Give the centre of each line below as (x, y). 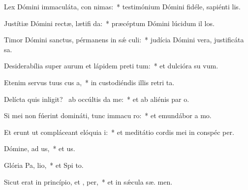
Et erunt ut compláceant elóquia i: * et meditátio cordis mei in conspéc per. (119, 132)
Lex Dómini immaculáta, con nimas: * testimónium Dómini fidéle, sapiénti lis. (122, 6)
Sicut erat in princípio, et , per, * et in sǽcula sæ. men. (88, 181)
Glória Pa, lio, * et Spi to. (44, 165)
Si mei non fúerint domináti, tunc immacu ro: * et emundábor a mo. (108, 115)
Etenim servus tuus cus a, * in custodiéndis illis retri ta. (89, 82)
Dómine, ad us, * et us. (40, 148)
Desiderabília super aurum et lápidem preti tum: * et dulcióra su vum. (111, 66)
